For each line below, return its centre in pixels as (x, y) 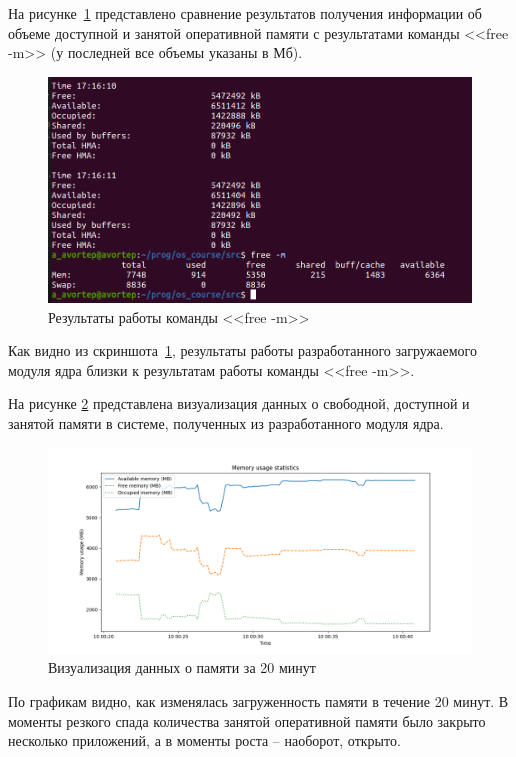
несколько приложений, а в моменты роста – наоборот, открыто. (204, 740)
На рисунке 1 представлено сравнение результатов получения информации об (245, 13)
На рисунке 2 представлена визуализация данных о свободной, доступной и (239, 403)
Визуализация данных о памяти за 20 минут (182, 667)
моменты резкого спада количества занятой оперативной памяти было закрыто (247, 720)
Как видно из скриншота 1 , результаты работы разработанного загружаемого (242, 350)
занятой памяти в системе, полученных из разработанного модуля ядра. (226, 423)
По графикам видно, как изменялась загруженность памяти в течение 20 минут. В (258, 700)
